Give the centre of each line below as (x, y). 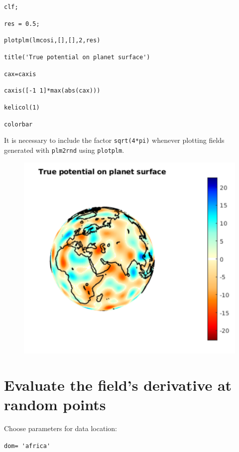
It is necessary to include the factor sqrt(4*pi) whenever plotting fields (114, 140)
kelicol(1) (22, 107)
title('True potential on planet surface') (77, 57)
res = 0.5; (22, 24)
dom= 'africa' (27, 446)
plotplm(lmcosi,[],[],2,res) (52, 41)
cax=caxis (20, 74)
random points (55, 404)
